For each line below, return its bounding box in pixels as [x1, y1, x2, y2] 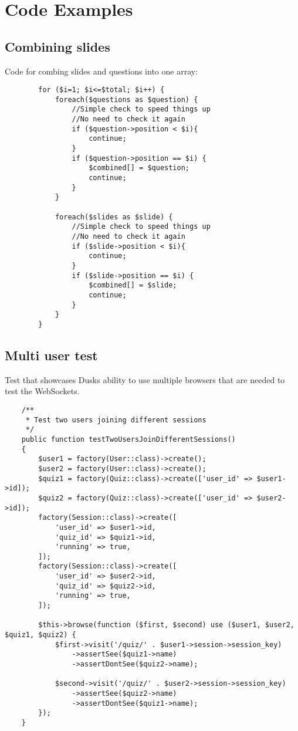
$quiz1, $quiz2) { [5, 631, 76, 639]
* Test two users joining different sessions [25, 415, 206, 424]
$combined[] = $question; [89, 164, 189, 172]
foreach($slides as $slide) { [55, 212, 173, 221]
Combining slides [5, 37, 110, 55]
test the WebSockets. [5, 385, 80, 397]
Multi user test [5, 346, 98, 364]
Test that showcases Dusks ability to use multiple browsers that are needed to [5, 373, 285, 385]
